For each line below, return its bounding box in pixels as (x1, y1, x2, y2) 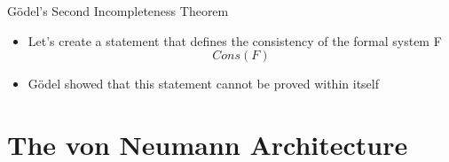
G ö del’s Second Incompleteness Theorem (7, 2, 229, 19)
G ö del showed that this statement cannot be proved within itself (28, 74, 379, 93)
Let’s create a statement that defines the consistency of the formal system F (28, 31, 442, 50)
